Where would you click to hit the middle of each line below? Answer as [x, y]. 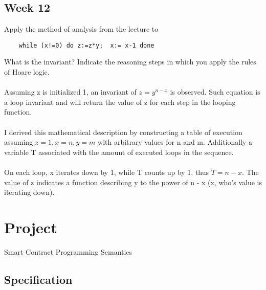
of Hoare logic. [27, 72]
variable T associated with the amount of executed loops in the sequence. [119, 152]
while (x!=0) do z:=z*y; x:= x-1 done [86, 45]
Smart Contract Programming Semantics [68, 251]
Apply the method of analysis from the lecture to [81, 29]
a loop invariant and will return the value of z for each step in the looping [120, 102]
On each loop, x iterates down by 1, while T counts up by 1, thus [107, 172]
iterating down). [29, 192]
